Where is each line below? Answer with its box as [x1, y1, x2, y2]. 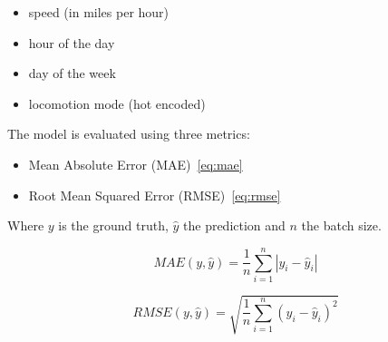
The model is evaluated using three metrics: [7, 124, 250, 143]
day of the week [28, 64, 116, 83]
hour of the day [28, 33, 115, 52]
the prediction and [183, 216, 286, 235]
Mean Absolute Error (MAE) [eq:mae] [28, 154, 243, 173]
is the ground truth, [58, 216, 169, 235]
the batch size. [301, 216, 382, 235]
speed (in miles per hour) [28, 3, 170, 21]
